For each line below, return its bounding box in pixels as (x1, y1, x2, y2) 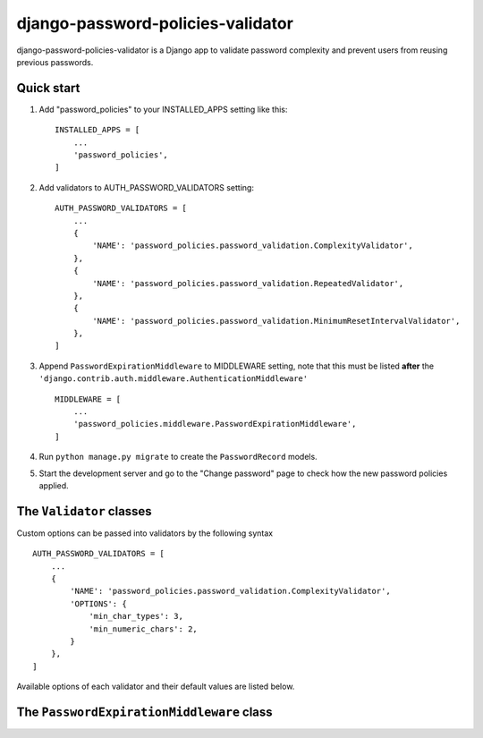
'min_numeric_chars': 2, (89, 623, 199, 634)
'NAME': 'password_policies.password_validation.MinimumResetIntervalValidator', (92, 316, 461, 326)
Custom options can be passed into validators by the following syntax (16, 528, 273, 539)
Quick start (16, 81, 80, 96)
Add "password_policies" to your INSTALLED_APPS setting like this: (38, 104, 288, 115)
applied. (38, 480, 69, 491)
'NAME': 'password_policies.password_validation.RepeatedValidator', (92, 278, 404, 288)
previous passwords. (16, 56, 94, 67)
